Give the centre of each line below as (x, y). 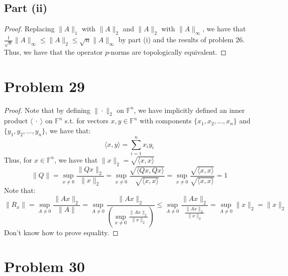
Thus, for (18, 159)
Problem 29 (45, 86)
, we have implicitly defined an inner (190, 110)
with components (166, 121)
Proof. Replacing (29, 29)
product (16, 121)
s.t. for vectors (87, 121)
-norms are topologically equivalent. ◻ (168, 51)
